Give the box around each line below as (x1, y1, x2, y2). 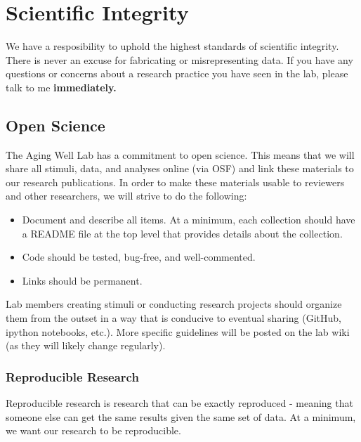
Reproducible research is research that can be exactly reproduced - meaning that (6, 396, 353, 410)
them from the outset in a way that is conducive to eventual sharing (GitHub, (6, 311, 341, 325)
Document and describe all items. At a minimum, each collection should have (22, 212, 355, 227)
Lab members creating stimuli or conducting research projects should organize (6, 297, 342, 311)
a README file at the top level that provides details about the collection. (22, 226, 343, 240)
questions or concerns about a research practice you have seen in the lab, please (6, 66, 348, 81)
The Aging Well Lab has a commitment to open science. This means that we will (6, 147, 355, 162)
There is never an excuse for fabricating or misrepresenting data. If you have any (6, 52, 353, 67)
